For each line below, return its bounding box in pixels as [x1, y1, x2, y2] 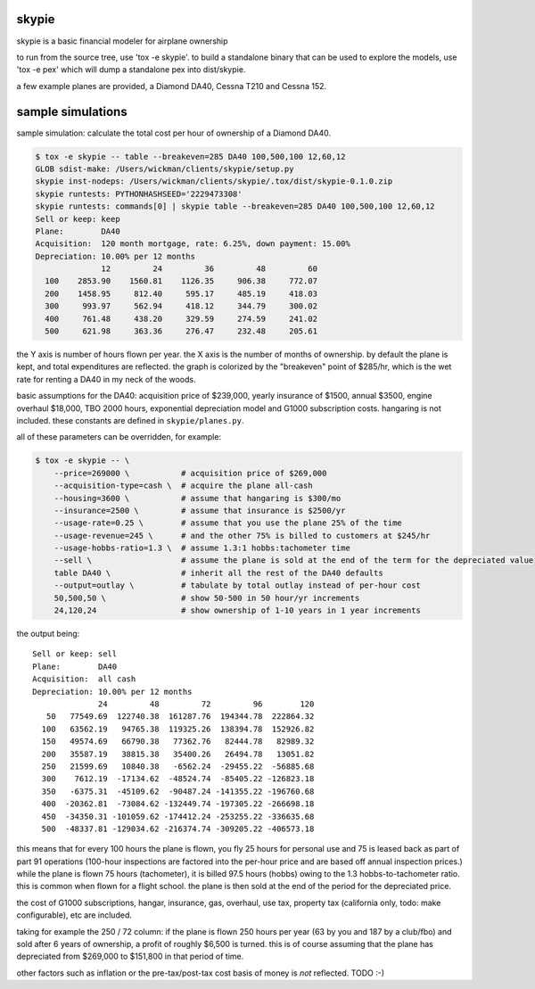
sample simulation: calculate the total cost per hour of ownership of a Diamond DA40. [16, 128, 332, 138]
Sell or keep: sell [32, 649, 118, 659]
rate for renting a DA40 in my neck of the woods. [16, 374, 196, 384]
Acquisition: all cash [32, 674, 136, 684]
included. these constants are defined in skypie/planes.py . [16, 415, 244, 425]
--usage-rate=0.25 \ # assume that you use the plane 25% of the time [53, 518, 403, 528]
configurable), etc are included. [16, 910, 133, 920]
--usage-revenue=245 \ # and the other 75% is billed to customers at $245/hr [53, 531, 431, 540]
